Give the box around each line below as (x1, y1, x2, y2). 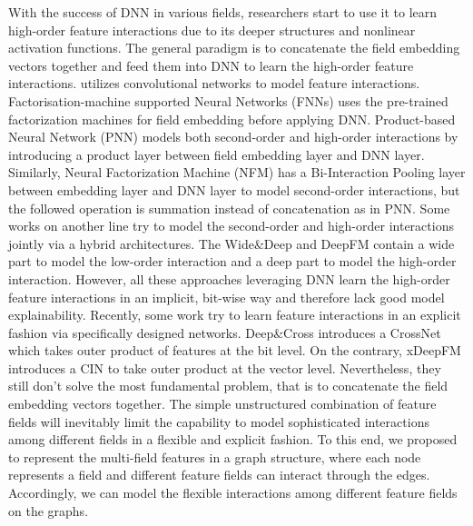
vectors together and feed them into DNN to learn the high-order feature (8, 55, 414, 74)
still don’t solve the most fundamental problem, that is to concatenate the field (8, 376, 448, 395)
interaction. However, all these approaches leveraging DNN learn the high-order (8, 269, 450, 288)
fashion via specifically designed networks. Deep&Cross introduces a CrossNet (8, 323, 441, 342)
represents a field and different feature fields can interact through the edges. (8, 465, 430, 484)
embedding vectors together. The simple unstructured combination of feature (8, 394, 437, 413)
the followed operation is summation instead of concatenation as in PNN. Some (8, 198, 450, 217)
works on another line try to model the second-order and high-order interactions (8, 216, 454, 235)
